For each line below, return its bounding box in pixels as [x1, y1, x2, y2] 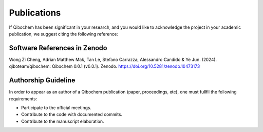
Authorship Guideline [9, 76, 75, 85]
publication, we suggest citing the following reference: [9, 31, 118, 37]
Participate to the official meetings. [21, 105, 92, 111]
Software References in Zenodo [9, 44, 107, 52]
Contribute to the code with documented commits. [21, 112, 123, 117]
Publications [9, 7, 61, 18]
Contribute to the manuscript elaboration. [21, 118, 104, 124]
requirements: [9, 95, 38, 102]
